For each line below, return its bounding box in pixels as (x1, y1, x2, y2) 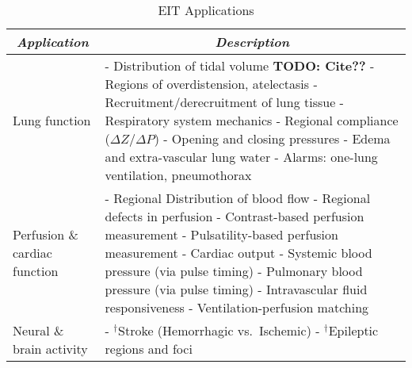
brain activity (13, 339, 88, 358)
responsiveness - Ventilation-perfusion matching (105, 298, 369, 316)
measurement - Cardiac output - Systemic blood (105, 243, 372, 262)
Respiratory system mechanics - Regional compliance (105, 111, 399, 129)
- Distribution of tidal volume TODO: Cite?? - (105, 56, 375, 75)
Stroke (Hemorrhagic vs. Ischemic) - (118, 321, 320, 339)
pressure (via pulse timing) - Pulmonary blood (105, 262, 363, 280)
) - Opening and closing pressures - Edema (154, 129, 391, 148)
